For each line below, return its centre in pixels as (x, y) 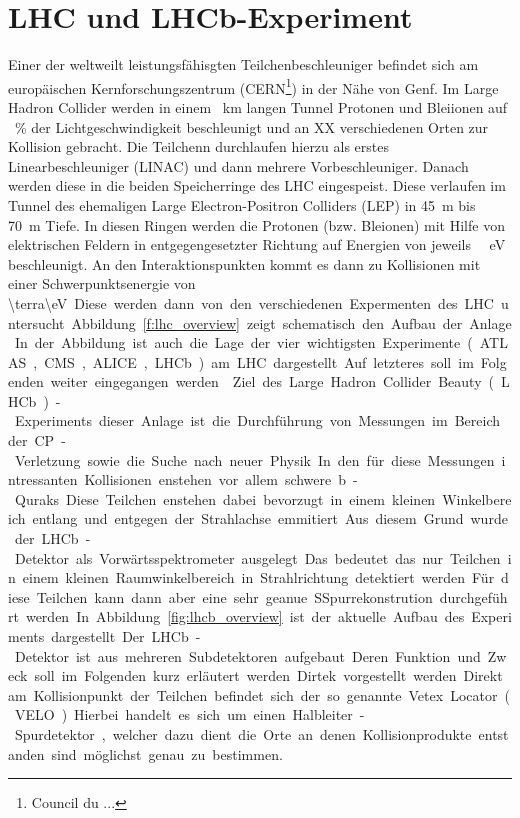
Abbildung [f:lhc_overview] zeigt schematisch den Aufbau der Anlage (291, 322)
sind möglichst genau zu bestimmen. (167, 753)
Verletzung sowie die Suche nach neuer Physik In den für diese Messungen (254, 459)
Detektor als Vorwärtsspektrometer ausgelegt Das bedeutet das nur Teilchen (257, 557)
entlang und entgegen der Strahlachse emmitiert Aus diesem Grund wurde (270, 518)
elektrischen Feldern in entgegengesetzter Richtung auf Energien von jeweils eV (257, 244)
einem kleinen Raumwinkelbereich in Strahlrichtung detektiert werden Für (258, 577)
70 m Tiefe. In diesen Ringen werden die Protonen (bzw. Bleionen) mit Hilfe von (256, 224)
